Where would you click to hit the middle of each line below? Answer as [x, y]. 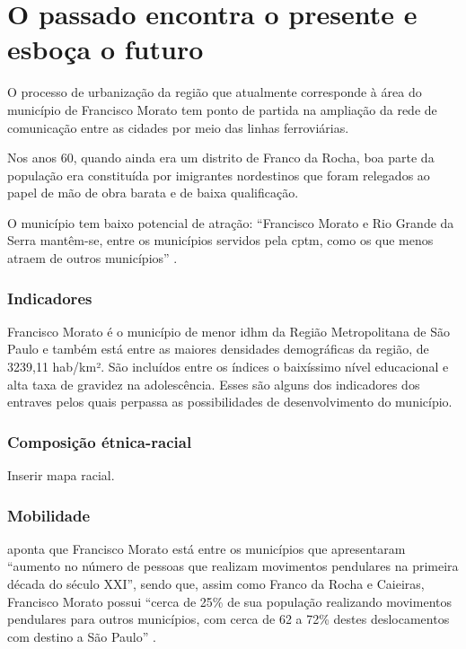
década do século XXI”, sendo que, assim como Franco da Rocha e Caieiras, [216, 584]
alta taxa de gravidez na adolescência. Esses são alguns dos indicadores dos [214, 384]
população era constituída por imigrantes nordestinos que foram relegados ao [219, 175]
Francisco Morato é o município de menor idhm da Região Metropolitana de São [229, 331]
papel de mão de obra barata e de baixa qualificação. [153, 193]
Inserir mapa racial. [61, 475]
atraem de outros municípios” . [92, 258]
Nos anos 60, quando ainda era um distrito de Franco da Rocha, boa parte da [221, 158]
